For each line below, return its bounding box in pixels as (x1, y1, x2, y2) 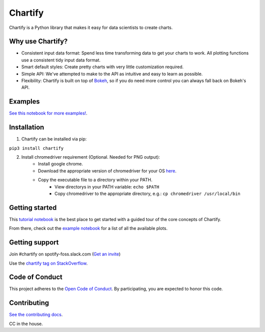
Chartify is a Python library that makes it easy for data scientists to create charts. (9, 25, 173, 30)
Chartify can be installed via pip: (21, 136, 87, 142)
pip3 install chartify (9, 145, 64, 151)
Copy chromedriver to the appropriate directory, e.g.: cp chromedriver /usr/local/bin (54, 191, 240, 196)
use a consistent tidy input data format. (21, 57, 101, 63)
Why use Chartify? (9, 37, 68, 46)
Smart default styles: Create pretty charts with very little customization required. (21, 64, 184, 70)
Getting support (9, 238, 59, 247)
